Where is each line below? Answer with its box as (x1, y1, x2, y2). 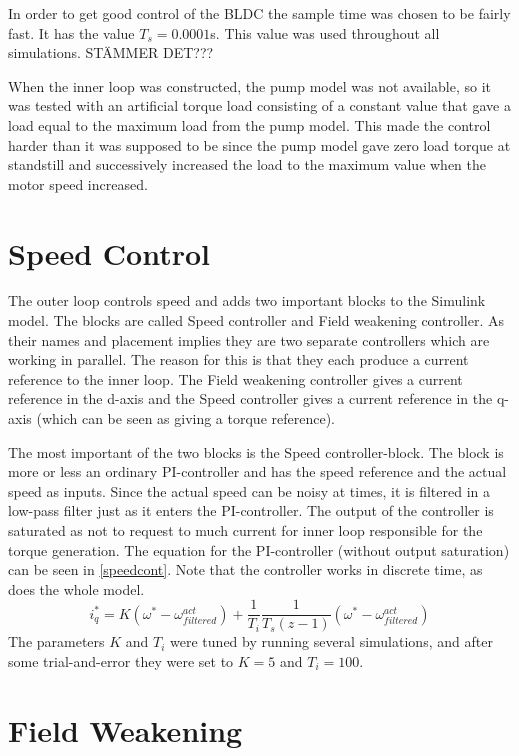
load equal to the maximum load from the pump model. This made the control (8, 114, 491, 135)
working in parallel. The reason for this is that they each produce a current (8, 349, 469, 370)
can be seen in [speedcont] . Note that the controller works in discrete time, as (8, 559, 483, 580)
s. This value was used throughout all (210, 22, 440, 43)
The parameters (8, 631, 105, 652)
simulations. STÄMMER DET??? (8, 42, 214, 63)
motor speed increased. (8, 173, 148, 194)
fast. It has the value (8, 22, 135, 43)
